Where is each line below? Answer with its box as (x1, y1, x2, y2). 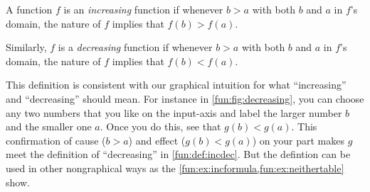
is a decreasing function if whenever (58, 40, 213, 55)
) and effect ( (128, 132, 186, 147)
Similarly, (6, 40, 47, 55)
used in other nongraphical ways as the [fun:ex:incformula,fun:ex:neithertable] (6, 160, 344, 175)
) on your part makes (252, 132, 344, 147)
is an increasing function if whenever (63, 2, 223, 16)
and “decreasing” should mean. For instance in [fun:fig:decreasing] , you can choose (6, 91, 364, 106)
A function (6, 2, 53, 16)
